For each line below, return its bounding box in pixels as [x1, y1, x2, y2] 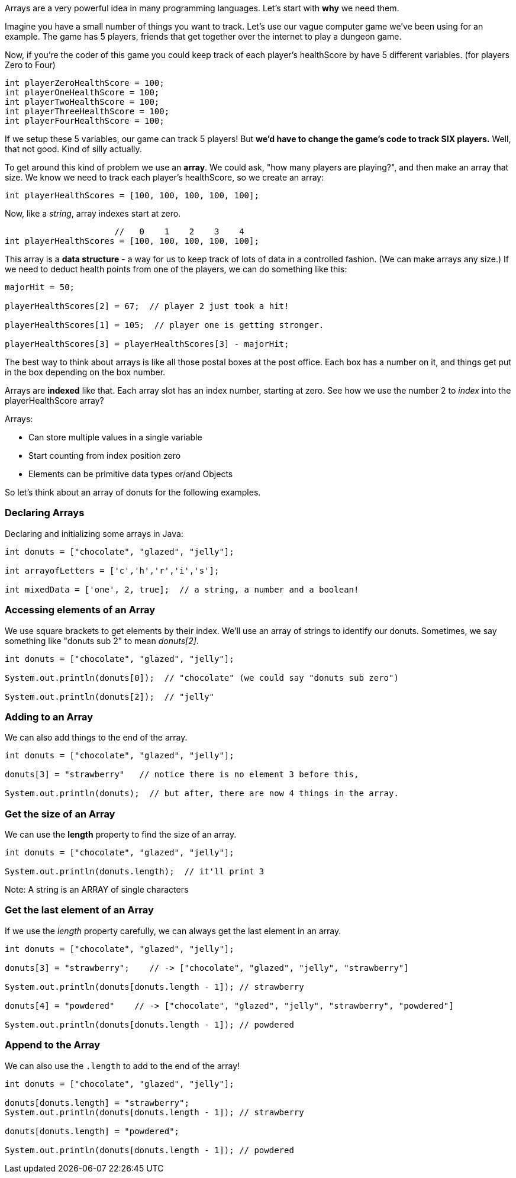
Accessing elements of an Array [5, 604, 156, 616]
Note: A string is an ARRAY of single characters [5, 884, 189, 894]
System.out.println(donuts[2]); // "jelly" [5, 691, 215, 701]
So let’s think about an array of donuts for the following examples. [5, 487, 261, 497]
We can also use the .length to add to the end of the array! [5, 1060, 240, 1071]
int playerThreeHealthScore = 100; [5, 107, 170, 116]
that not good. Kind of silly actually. [5, 144, 142, 154]
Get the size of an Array [5, 807, 115, 820]
